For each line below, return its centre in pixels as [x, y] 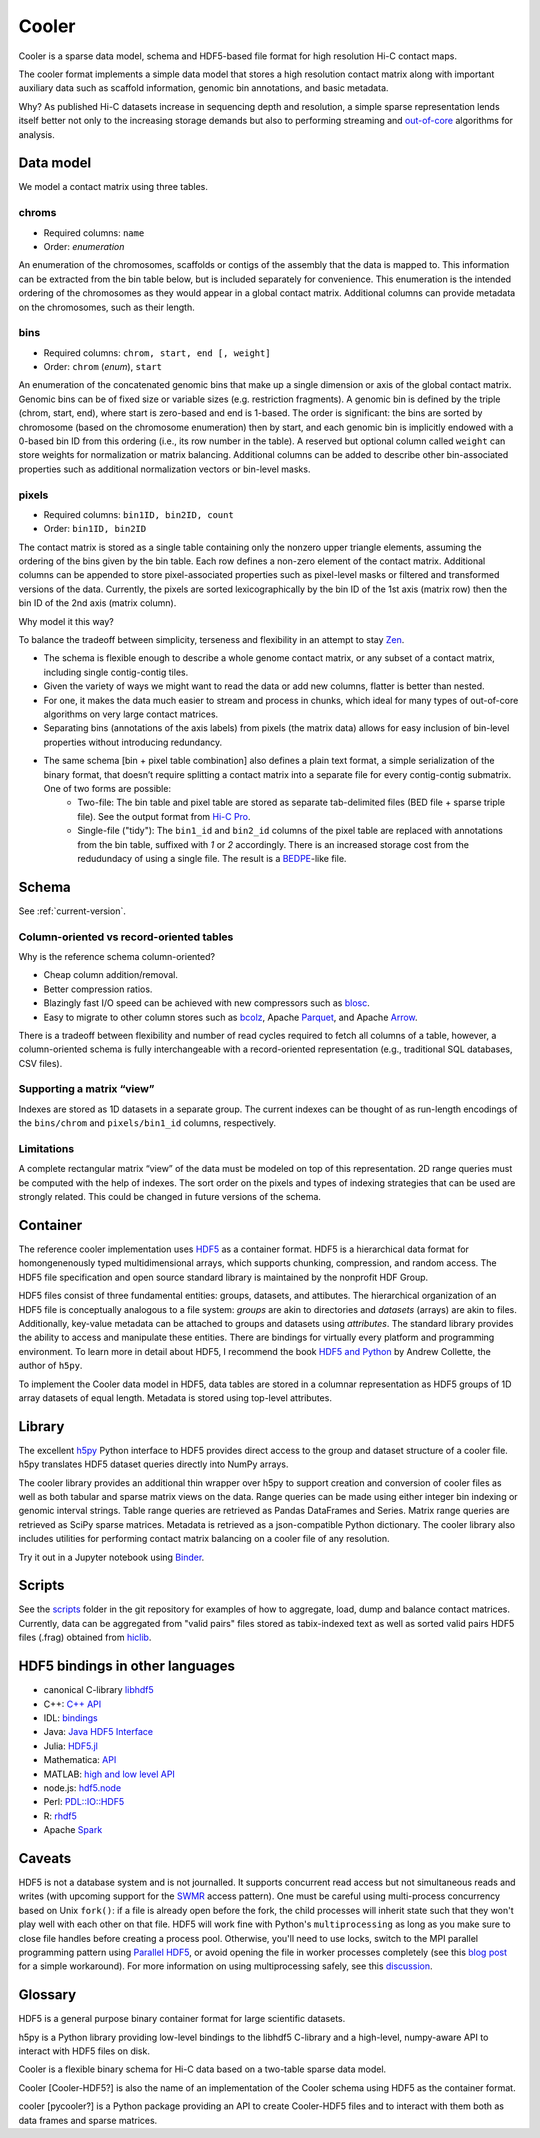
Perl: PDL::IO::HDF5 [84, 1802]
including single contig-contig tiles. [116, 672]
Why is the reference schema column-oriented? [116, 956]
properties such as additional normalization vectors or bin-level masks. [164, 469]
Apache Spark [73, 1830]
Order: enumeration [84, 246]
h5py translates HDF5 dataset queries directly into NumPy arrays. [153, 1464]
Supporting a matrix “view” [86, 1089]
